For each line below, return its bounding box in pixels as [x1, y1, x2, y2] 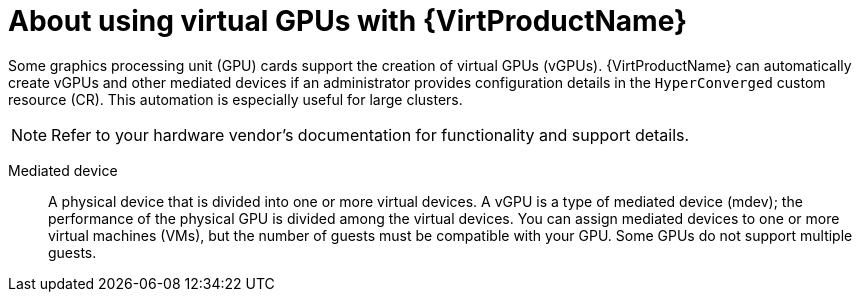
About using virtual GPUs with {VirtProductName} [8, 4, 688, 38]
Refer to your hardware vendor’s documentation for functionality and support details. [51, 124, 690, 145]
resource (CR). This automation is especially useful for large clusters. [8, 90, 463, 108]
